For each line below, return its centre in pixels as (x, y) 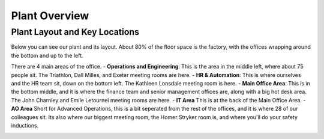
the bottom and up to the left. (47, 55)
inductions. (25, 125)
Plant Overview (50, 16)
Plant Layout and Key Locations (75, 32)
